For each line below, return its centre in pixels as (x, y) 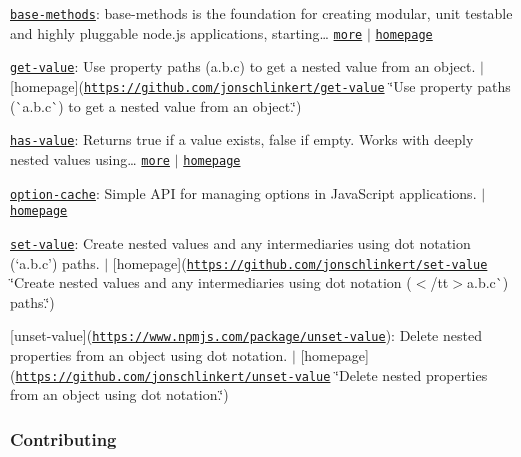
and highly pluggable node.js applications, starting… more (186, 32)
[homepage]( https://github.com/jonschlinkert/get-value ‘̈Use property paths (260, 85)
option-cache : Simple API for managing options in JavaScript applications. (243, 192)
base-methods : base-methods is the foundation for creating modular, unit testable (261, 13)
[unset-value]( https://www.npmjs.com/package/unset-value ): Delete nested (246, 335)
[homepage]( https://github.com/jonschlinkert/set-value (300, 262)
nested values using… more (90, 158)
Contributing (63, 438)
